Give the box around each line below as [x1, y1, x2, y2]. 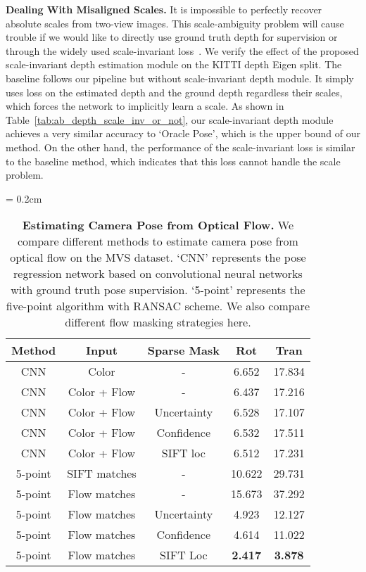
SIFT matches [67, 465, 137, 482]
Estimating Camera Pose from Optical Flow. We [22, 217, 294, 234]
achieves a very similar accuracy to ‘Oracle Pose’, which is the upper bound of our [6, 126, 360, 141]
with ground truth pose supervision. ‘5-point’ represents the [11, 281, 305, 298]
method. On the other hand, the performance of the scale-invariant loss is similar [6, 139, 355, 154]
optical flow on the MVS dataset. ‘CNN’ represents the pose [10, 249, 306, 266]
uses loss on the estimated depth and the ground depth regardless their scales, [6, 84, 343, 99]
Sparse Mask [147, 342, 220, 359]
